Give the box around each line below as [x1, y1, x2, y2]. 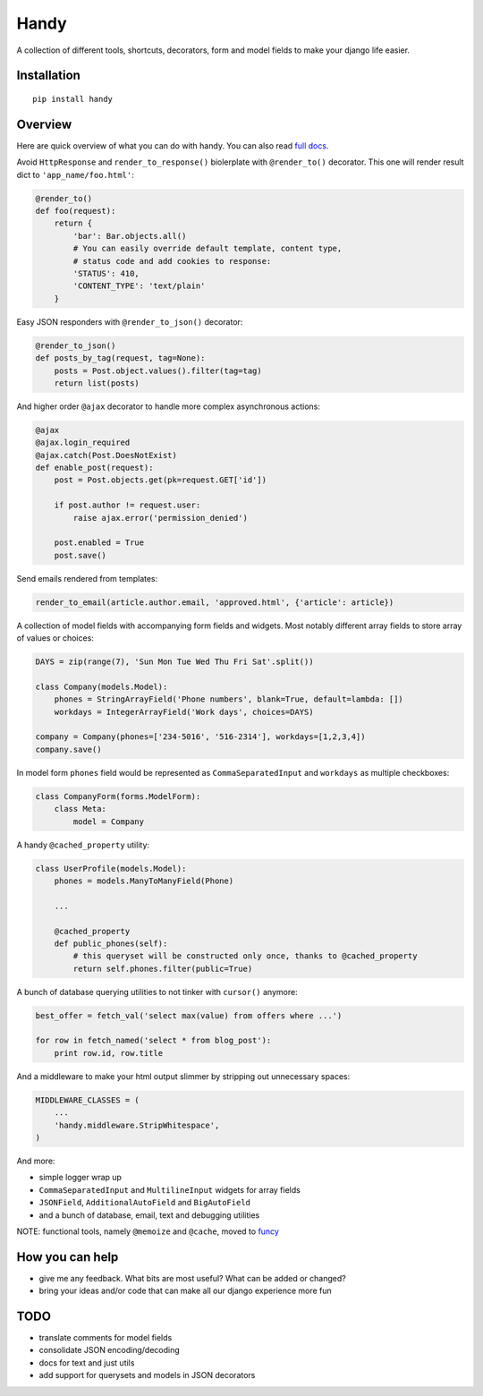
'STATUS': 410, [72, 268, 140, 278]
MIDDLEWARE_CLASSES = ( [35, 1094, 140, 1105]
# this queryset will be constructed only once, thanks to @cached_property [72, 951, 418, 961]
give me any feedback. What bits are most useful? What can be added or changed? [38, 1273, 346, 1283]
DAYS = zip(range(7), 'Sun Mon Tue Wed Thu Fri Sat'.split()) [35, 657, 314, 667]
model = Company [72, 816, 145, 827]
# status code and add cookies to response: [72, 256, 272, 266]
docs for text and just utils [38, 1357, 135, 1368]
